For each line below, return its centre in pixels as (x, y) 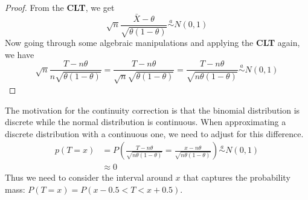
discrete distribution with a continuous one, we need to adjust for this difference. (154, 133)
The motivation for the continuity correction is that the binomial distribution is (152, 110)
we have (20, 54)
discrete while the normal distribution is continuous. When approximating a (146, 122)
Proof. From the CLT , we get (60, 7)
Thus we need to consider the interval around (89, 177)
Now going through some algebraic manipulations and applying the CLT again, (152, 43)
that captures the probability (237, 177)
